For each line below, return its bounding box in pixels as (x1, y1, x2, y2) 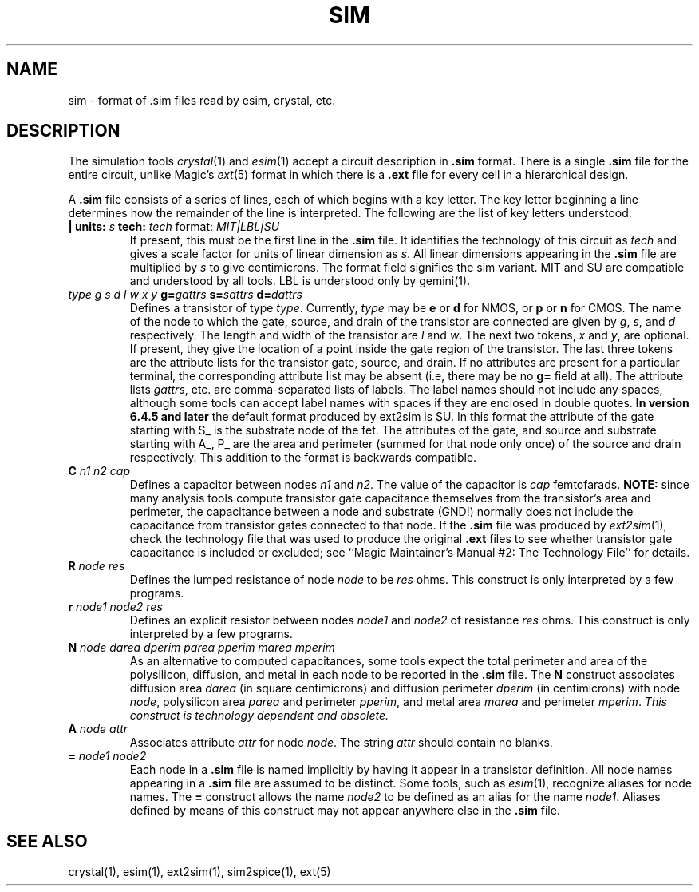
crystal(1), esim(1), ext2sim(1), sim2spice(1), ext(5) (68, 865, 331, 879)
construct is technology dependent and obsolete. (129, 708, 389, 723)
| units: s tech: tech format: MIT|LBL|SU (68, 220, 280, 234)
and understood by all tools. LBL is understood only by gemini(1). (129, 274, 471, 288)
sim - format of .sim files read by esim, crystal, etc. (68, 93, 336, 107)
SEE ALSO (6, 831, 88, 851)
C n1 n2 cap (68, 464, 130, 478)
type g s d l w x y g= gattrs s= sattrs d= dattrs (68, 287, 302, 302)
